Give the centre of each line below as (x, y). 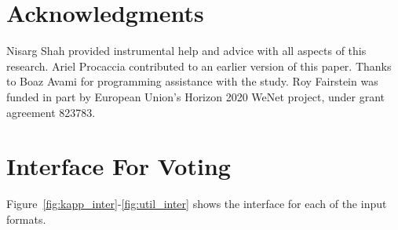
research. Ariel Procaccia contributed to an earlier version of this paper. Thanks (199, 66)
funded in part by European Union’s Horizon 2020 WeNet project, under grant (196, 96)
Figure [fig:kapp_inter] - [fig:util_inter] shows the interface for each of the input (197, 204)
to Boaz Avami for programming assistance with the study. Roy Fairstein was (192, 81)
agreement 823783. (51, 112)
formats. (26, 219)
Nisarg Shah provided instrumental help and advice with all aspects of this (186, 51)
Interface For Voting (119, 166)
